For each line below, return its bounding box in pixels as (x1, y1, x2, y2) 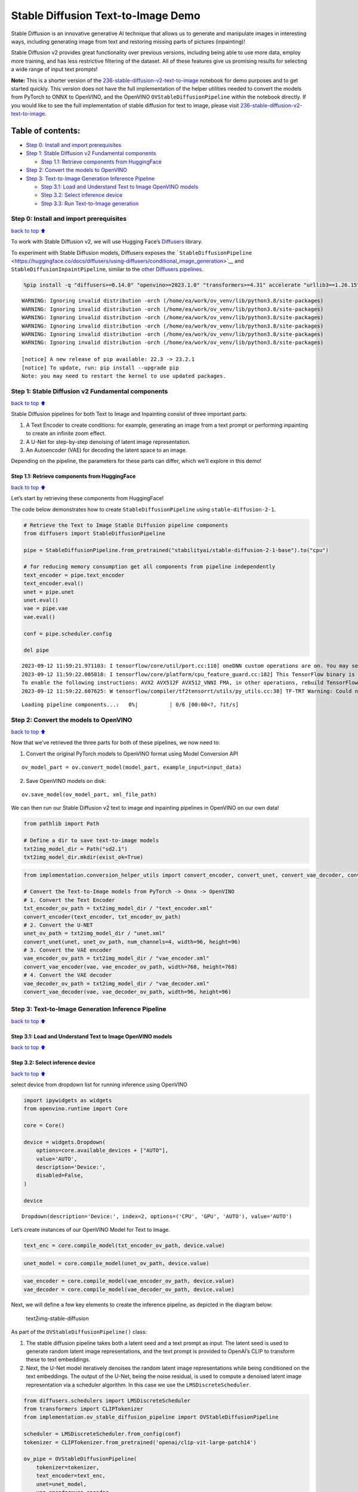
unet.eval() (23, 597, 59, 604)
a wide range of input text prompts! (11, 66, 98, 73)
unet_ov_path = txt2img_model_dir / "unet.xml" (23, 930, 165, 937)
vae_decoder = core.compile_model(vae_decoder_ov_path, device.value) (23, 1286, 235, 1293)
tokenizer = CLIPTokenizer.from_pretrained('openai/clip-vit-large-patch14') (23, 1439, 257, 1445)
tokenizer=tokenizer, (36, 1464, 100, 1471)
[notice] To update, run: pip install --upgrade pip (21, 364, 179, 371)
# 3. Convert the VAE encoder (23, 947, 112, 954)
